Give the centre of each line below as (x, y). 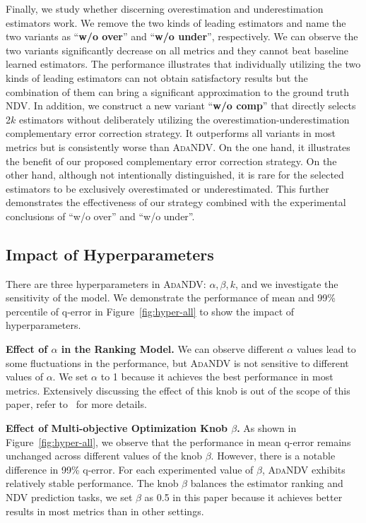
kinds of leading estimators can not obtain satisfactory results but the (157, 77)
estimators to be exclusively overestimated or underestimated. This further (167, 188)
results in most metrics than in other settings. (105, 511)
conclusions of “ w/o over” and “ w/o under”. (100, 216)
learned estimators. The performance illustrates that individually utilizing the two (183, 64)
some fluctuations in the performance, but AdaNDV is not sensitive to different (177, 362)
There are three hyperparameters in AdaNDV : (106, 283)
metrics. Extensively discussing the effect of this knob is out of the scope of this (178, 390)
